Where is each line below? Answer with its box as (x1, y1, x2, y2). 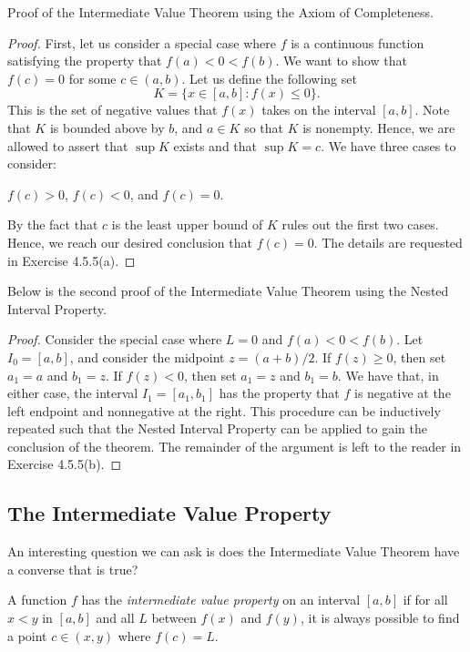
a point (7, 626, 47, 645)
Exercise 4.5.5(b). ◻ (7, 454, 122, 474)
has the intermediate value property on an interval (81, 590, 361, 609)
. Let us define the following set (181, 68, 357, 87)
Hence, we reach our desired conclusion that (7, 232, 252, 251)
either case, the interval (7, 383, 138, 402)
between (151, 608, 197, 627)
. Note (414, 100, 450, 119)
